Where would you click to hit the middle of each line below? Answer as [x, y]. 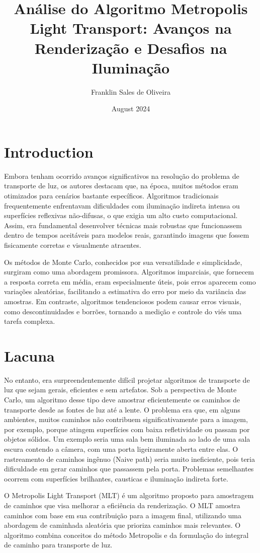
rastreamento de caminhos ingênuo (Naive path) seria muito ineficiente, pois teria [129, 459]
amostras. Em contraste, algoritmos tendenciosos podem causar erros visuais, [123, 301]
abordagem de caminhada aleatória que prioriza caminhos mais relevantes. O [122, 525]
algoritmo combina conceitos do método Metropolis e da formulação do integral [126, 535]
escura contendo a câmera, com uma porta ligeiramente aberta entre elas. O [121, 449]
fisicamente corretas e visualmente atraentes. [73, 245]
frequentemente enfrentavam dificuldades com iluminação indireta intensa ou [122, 205]
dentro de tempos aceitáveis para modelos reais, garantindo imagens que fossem [127, 235]
